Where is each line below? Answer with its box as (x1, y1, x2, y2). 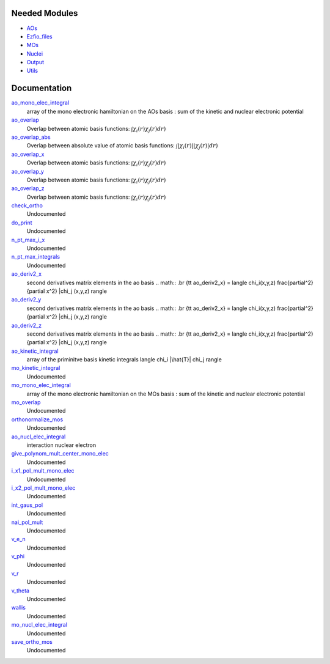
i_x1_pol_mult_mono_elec (11, 467, 75, 474)
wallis (11, 604, 26, 611)
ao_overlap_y (11, 168, 44, 175)
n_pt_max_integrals (11, 253, 61, 260)
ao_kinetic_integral (11, 347, 59, 355)
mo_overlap (11, 399, 41, 406)
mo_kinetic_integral (11, 364, 61, 372)
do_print (11, 219, 33, 226)
